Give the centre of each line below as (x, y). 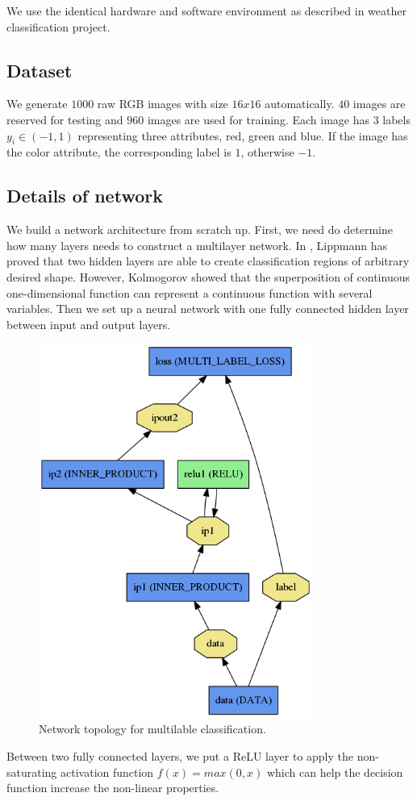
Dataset (40, 70)
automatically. (300, 104)
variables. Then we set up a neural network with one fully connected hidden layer (208, 309)
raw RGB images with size (163, 104)
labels (396, 119)
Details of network (85, 196)
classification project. (58, 26)
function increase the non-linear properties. (113, 788)
